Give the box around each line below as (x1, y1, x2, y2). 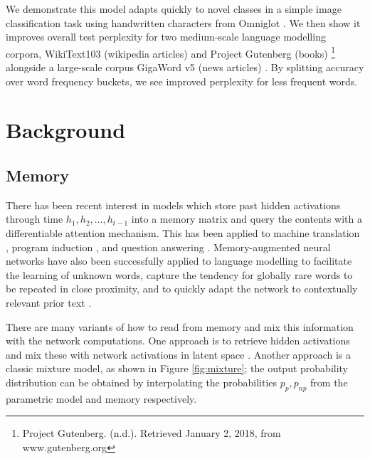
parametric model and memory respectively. (6, 391, 197, 406)
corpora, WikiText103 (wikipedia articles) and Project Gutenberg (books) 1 (6, 43, 336, 60)
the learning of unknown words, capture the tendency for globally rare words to (6, 267, 353, 282)
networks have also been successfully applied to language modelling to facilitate (6, 253, 352, 268)
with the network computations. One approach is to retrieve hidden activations (6, 333, 350, 348)
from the (310, 374, 348, 389)
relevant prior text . (6, 295, 92, 310)
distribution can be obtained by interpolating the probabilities (6, 374, 277, 389)
